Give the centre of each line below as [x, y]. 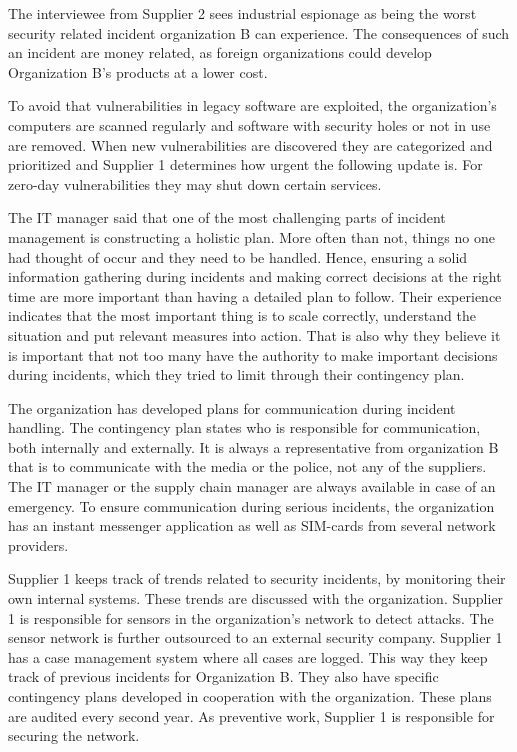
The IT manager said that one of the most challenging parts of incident [227, 217]
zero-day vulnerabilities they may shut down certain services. [195, 183]
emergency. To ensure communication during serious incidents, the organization [251, 505]
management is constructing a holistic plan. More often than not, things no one [251, 236]
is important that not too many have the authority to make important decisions [253, 354]
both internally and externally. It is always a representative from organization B [253, 446]
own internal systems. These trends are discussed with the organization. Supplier [256, 598]
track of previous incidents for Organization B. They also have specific [223, 676]
